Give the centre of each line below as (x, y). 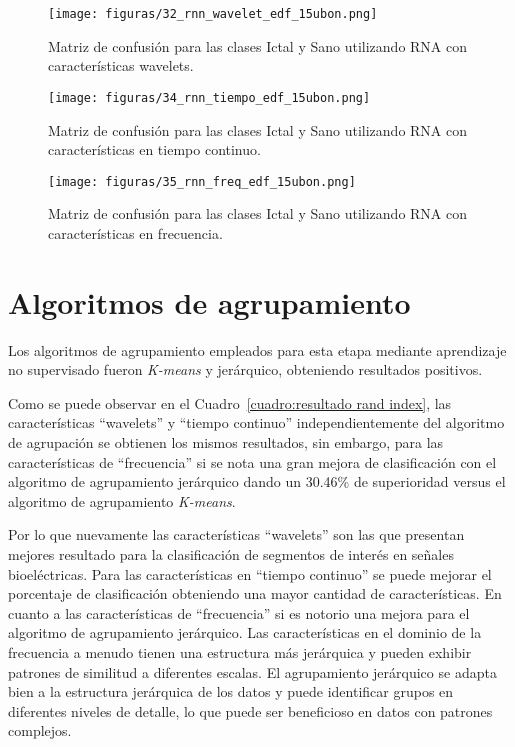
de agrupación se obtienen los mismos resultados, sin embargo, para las (226, 442)
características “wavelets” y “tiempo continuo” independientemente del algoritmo (256, 422)
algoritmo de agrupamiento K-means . (122, 500)
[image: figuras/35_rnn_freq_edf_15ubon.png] (202, 181)
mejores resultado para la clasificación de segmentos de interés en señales (231, 554)
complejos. (40, 730)
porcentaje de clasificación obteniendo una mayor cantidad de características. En (255, 593)
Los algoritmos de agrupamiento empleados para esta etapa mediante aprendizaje (257, 349)
